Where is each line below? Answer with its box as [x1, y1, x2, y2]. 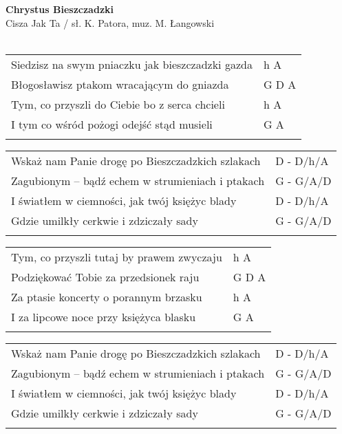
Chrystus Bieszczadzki [6, 2, 114, 16]
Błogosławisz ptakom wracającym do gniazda [11, 76, 229, 92]
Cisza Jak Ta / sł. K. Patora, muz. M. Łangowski [6, 15, 215, 30]
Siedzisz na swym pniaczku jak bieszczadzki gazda [11, 56, 253, 72]
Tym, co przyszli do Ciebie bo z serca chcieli [11, 96, 225, 112]
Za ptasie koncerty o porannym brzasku [11, 288, 202, 305]
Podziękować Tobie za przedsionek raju [11, 268, 200, 285]
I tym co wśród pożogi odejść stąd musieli [11, 116, 213, 132]
